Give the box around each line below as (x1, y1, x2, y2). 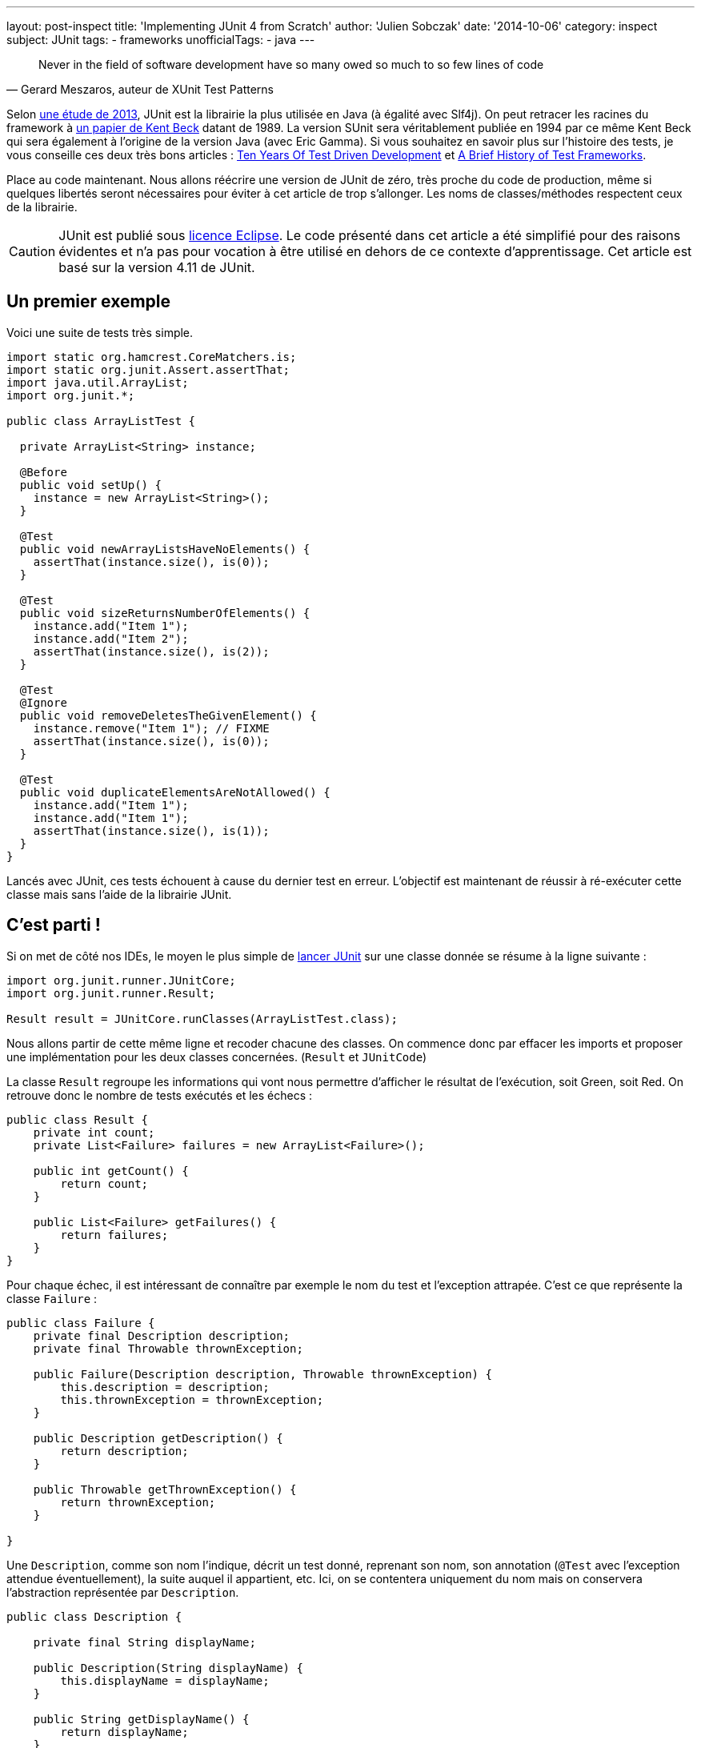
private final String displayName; (33, 1635, 256, 1649)
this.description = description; (60, 1380, 270, 1393)
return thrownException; (60, 1495, 216, 1509)
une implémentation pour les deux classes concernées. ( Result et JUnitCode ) (6, 1049, 427, 1064)
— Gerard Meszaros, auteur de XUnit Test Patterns (6, 82, 274, 96)
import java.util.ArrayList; (6, 375, 189, 389)
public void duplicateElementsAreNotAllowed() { (19, 785, 330, 799)
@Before (19, 465, 67, 479)
